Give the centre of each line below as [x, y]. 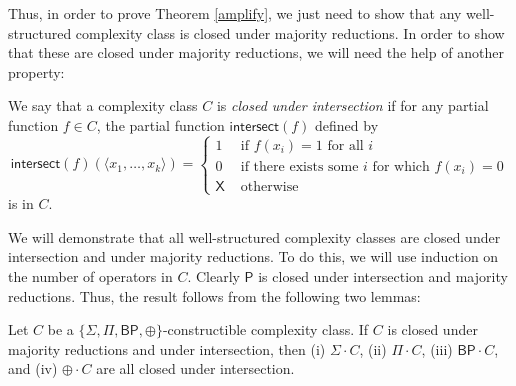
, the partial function [160, 124]
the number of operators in [90, 275]
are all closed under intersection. [195, 368]
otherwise [269, 186]
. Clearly [213, 275]
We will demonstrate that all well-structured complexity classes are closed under [254, 236]
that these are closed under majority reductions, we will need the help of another [256, 52]
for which [401, 166]
